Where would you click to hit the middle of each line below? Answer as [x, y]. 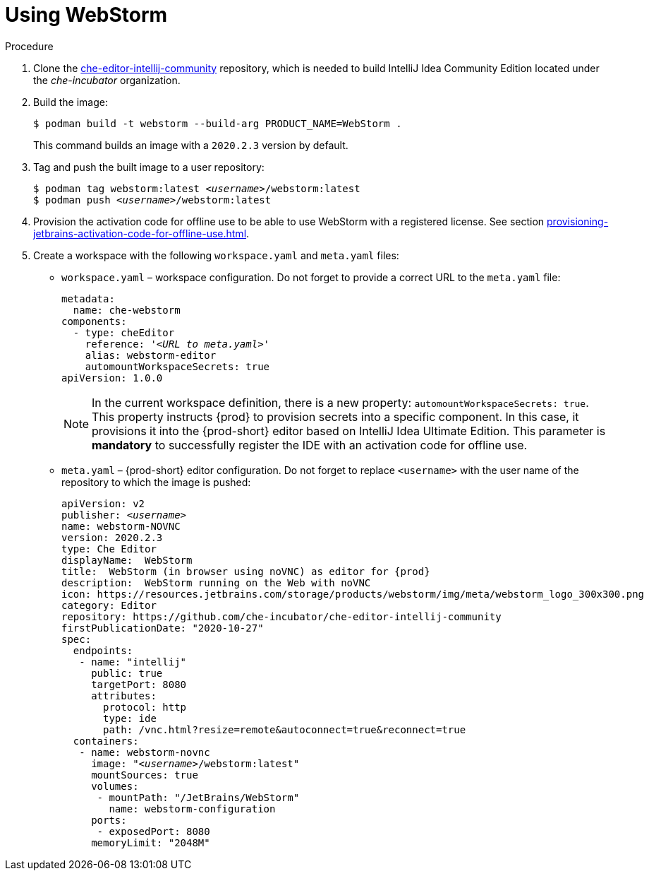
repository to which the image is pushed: [156, 482]
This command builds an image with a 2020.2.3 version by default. [191, 145]
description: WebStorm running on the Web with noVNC [216, 582]
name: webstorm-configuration [192, 809]
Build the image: [71, 102]
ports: [109, 820]
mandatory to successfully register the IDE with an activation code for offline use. [310, 445]
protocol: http [145, 707]
